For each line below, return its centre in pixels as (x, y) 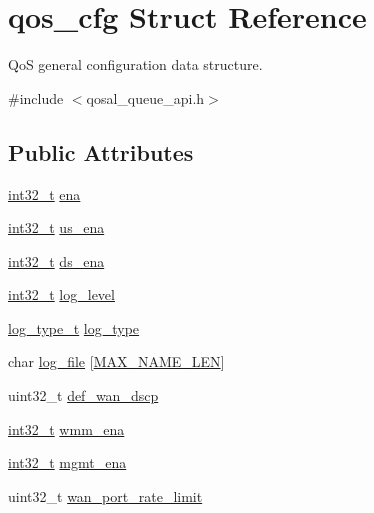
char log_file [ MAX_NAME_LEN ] (116, 361)
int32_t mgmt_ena (67, 462)
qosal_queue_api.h (145, 97)
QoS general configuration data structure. (135, 64)
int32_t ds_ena (56, 260)
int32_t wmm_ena (66, 428)
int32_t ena (44, 193)
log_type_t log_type (74, 327)
